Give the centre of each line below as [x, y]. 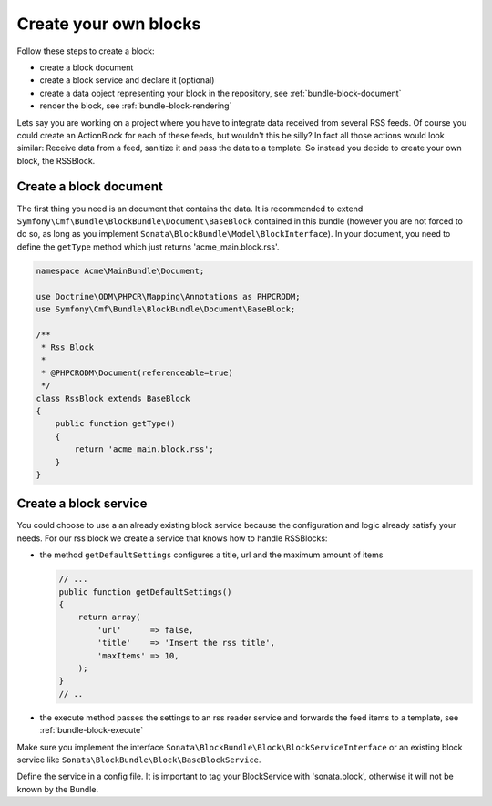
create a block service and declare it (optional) [127, 80]
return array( [109, 617]
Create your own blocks [109, 24]
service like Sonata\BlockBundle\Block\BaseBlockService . [139, 760]
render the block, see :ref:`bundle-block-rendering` [136, 106]
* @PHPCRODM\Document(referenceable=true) [138, 372]
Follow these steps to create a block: [86, 51]
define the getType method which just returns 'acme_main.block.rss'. [148, 247]
